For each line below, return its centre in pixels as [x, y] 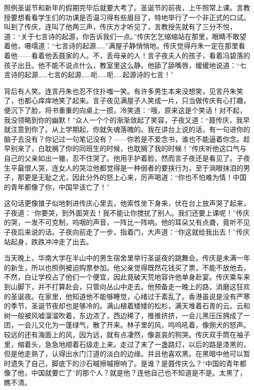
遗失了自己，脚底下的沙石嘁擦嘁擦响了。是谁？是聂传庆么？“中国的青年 [125, 363]
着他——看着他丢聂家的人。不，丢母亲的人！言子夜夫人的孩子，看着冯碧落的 [127, 55]
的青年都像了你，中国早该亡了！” [57, 186]
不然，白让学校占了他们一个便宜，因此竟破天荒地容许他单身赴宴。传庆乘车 [124, 277]
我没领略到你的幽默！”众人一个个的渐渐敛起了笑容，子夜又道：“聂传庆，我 [124, 119]
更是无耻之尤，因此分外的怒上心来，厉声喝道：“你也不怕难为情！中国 [135, 177]
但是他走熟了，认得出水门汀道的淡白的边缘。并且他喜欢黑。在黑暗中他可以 [124, 354]
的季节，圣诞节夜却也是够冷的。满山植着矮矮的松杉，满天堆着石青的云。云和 [127, 306]
